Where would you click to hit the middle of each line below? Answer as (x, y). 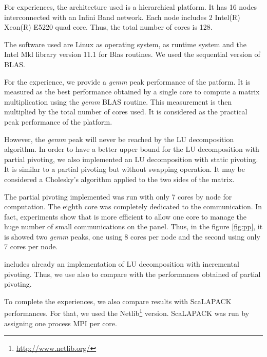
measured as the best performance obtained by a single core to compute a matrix (132, 92)
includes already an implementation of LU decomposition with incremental (122, 264)
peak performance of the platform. (58, 121)
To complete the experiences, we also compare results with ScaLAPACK (118, 301)
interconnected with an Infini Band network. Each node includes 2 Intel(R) (122, 17)
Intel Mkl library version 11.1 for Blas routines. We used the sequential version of (132, 54)
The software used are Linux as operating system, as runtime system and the (125, 44)
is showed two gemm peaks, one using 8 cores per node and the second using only (132, 236)
